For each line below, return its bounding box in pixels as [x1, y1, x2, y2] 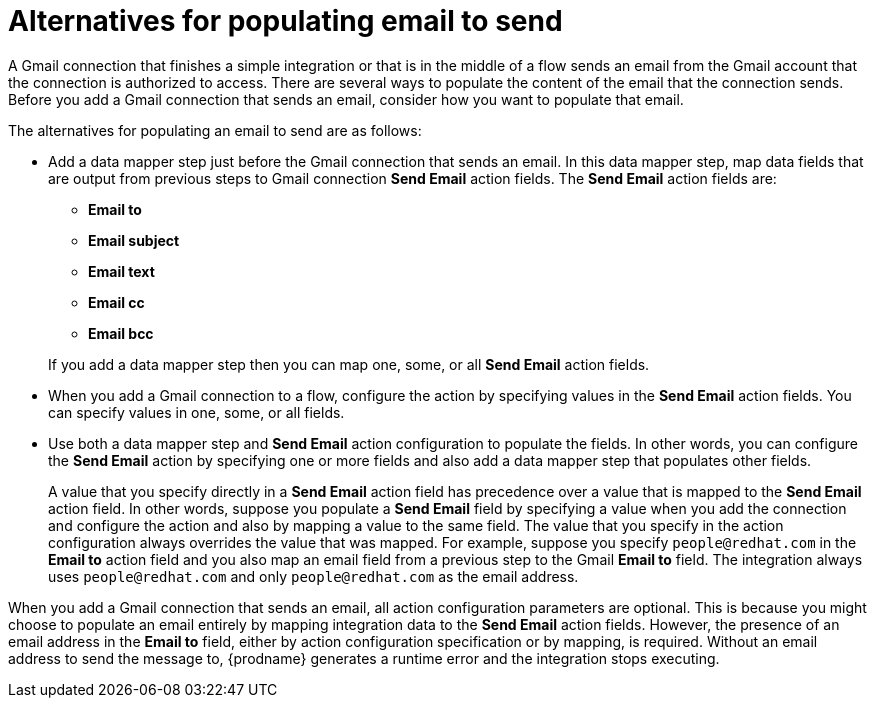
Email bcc [88, 324, 154, 342]
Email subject [88, 231, 180, 249]
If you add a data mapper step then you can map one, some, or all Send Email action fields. [48, 355, 650, 373]
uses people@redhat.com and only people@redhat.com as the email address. [48, 567, 579, 585]
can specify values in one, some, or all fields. [48, 403, 345, 421]
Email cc [88, 293, 145, 311]
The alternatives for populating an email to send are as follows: [8, 121, 422, 139]
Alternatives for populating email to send [8, 4, 563, 38]
